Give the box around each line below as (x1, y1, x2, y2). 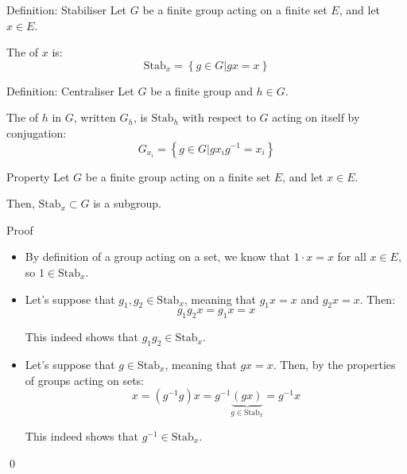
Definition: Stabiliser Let (6, 2, 127, 17)
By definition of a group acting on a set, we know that (25, 248, 290, 265)
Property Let (6, 168, 70, 185)
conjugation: (6, 124, 67, 141)
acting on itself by (272, 109, 360, 126)
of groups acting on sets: (25, 371, 145, 388)
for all (337, 248, 366, 265)
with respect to (182, 109, 256, 126)
